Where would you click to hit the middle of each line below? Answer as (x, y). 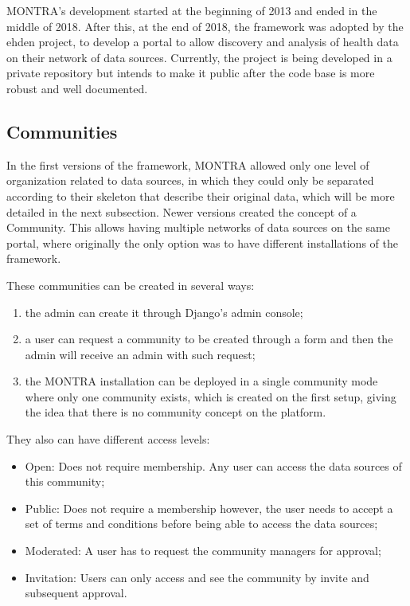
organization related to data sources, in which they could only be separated (190, 180)
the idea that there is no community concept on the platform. (176, 412)
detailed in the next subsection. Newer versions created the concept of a (182, 211)
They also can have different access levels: (108, 439)
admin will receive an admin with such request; (140, 354)
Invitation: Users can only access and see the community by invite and (197, 577)
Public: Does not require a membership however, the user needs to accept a (209, 508)
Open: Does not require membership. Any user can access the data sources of (213, 465)
